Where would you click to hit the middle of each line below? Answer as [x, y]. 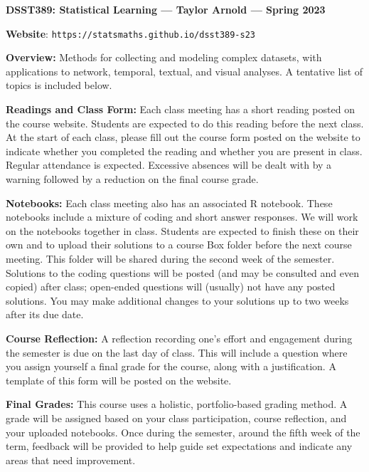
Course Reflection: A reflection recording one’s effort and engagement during [179, 338]
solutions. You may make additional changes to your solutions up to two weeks [177, 300]
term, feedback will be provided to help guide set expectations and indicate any [179, 446]
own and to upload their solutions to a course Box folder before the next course [179, 245]
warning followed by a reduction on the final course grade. [132, 179]
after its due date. [45, 314]
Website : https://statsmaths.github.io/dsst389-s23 [131, 33]
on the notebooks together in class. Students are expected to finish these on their [182, 230]
